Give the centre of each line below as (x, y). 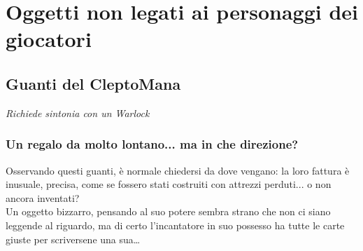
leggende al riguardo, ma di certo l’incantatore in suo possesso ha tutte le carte (175, 225)
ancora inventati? (43, 197)
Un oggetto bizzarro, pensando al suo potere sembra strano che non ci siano (168, 211)
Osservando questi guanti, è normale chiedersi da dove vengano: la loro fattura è (178, 170)
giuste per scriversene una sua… (73, 239)
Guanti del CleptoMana (93, 83)
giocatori (49, 39)
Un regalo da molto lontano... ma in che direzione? (152, 144)
